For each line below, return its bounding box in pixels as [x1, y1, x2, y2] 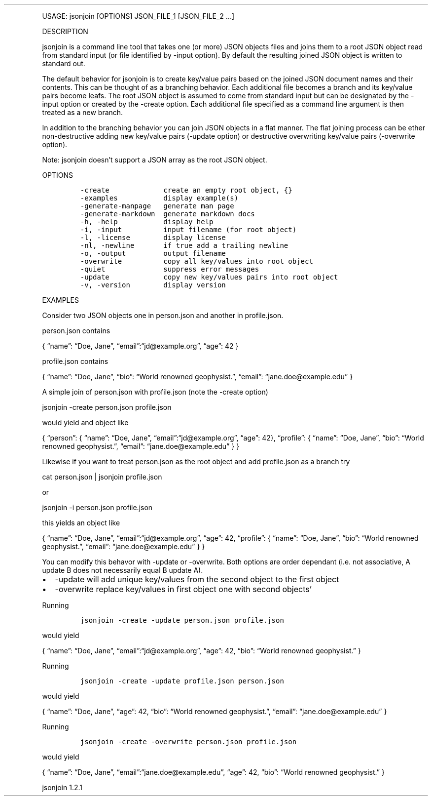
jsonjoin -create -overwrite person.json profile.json [80, 738, 297, 746]
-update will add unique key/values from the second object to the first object [55, 574, 339, 584]
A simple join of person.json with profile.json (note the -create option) [42, 388, 268, 396]
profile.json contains [42, 357, 108, 365]
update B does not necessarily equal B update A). [42, 566, 203, 574]
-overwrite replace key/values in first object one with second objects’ [55, 584, 312, 594]
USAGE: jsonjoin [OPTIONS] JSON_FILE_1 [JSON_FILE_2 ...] [42, 12, 235, 20]
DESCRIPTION [42, 27, 88, 36]
